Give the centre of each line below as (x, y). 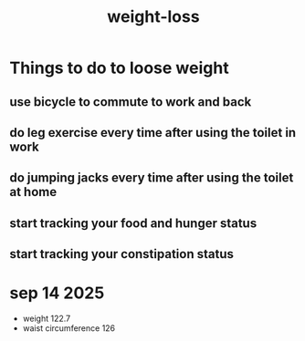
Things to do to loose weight (120, 68)
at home (33, 192)
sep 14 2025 (57, 293)
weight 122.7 (47, 319)
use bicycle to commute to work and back (131, 102)
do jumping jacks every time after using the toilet (152, 178)
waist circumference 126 (69, 328)
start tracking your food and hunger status (133, 223)
